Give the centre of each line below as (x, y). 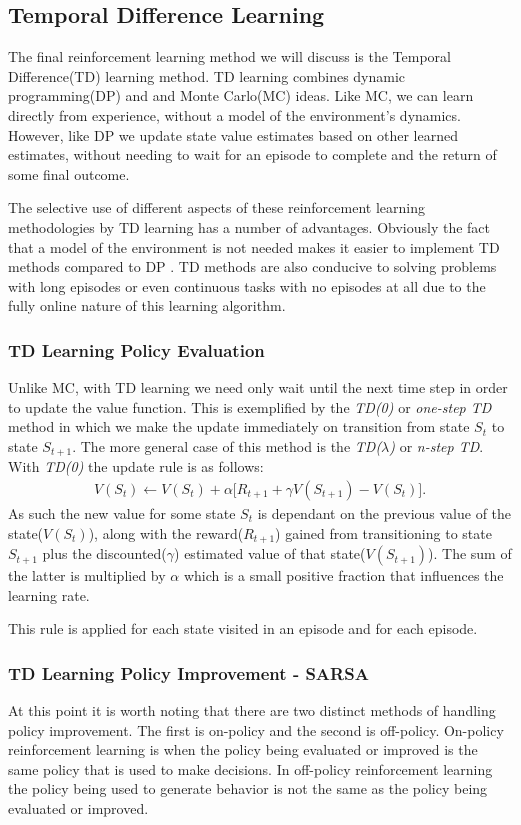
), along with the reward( (166, 532)
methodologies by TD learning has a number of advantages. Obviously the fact (249, 226)
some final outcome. (69, 173)
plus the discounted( (104, 553)
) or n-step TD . (436, 445)
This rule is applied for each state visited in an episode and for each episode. (243, 628)
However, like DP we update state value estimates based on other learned (233, 134)
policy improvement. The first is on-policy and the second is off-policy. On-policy (256, 729)
